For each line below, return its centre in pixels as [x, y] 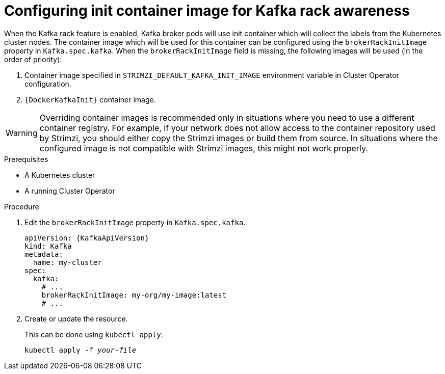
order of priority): [33, 59]
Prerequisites [26, 159]
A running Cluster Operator [70, 191]
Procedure [22, 206]
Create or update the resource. [76, 318]
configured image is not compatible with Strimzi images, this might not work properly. [204, 148]
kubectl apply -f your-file [81, 350]
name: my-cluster [67, 262]
